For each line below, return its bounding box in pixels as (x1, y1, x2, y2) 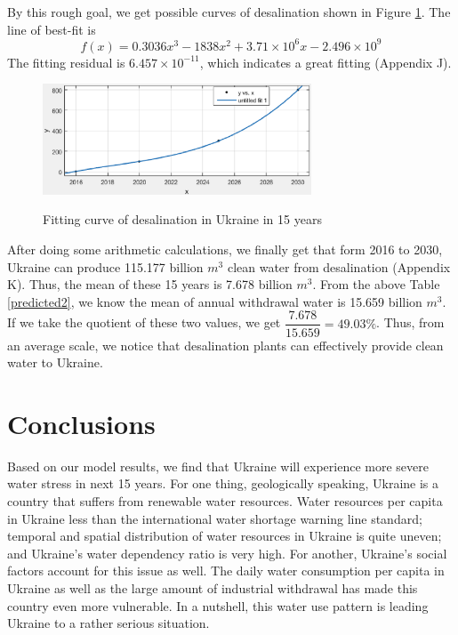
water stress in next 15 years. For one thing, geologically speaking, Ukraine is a (7, 474, 438, 493)
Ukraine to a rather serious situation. (7, 614, 210, 632)
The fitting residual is (7, 52, 125, 71)
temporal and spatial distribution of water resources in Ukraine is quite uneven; (7, 526, 442, 545)
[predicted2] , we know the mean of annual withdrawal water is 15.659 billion (7, 292, 422, 310)
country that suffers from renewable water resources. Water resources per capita (7, 492, 443, 510)
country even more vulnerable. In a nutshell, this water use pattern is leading (7, 596, 429, 615)
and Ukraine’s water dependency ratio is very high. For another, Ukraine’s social (7, 543, 447, 562)
